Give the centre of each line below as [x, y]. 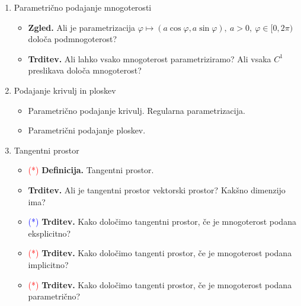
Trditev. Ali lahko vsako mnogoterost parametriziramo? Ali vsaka [150, 58]
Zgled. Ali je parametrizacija [82, 27]
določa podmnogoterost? [73, 39]
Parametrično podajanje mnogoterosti [83, 7]
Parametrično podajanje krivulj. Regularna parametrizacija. [137, 110]
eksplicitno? [49, 233]
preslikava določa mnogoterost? [85, 70]
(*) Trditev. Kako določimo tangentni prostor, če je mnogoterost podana [162, 221]
